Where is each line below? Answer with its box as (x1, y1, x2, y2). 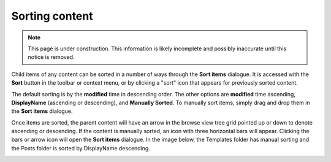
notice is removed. (28, 53, 75, 61)
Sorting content (11, 9, 93, 23)
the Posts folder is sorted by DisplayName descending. (11, 144, 150, 152)
